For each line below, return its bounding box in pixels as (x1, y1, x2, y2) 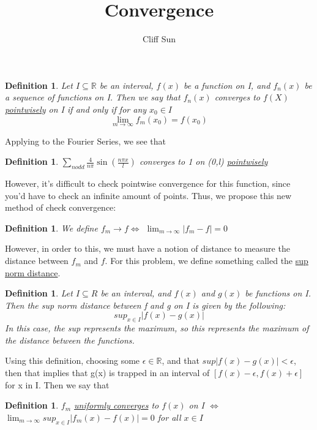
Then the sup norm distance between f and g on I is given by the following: (5, 298, 286, 311)
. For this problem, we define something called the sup (105, 254, 308, 267)
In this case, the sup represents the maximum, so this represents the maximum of (5, 322, 309, 334)
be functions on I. (245, 287, 311, 300)
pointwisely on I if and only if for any (5, 102, 147, 115)
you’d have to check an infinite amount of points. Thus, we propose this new (5, 189, 292, 202)
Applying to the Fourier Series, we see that (5, 134, 166, 147)
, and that (162, 354, 200, 367)
